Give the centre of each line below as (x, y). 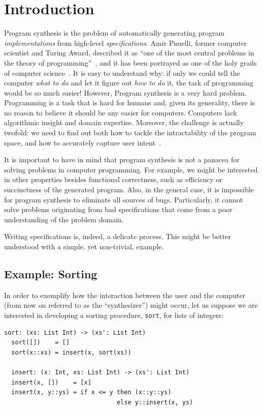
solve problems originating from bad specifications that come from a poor (118, 209)
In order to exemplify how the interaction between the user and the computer (125, 295)
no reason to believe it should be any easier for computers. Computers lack (121, 112)
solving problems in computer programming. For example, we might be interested (131, 169)
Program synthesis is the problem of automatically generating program (114, 33)
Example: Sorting (51, 273)
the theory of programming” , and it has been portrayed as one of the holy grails (130, 62)
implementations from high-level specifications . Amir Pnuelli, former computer (126, 42)
